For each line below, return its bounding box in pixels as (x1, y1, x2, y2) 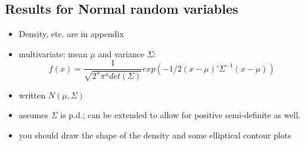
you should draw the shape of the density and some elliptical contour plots (18, 129, 291, 141)
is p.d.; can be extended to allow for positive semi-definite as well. (60, 109, 301, 121)
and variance (98, 47, 145, 60)
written (18, 88, 46, 101)
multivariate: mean (18, 47, 88, 60)
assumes (18, 109, 49, 121)
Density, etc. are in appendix (18, 27, 124, 40)
